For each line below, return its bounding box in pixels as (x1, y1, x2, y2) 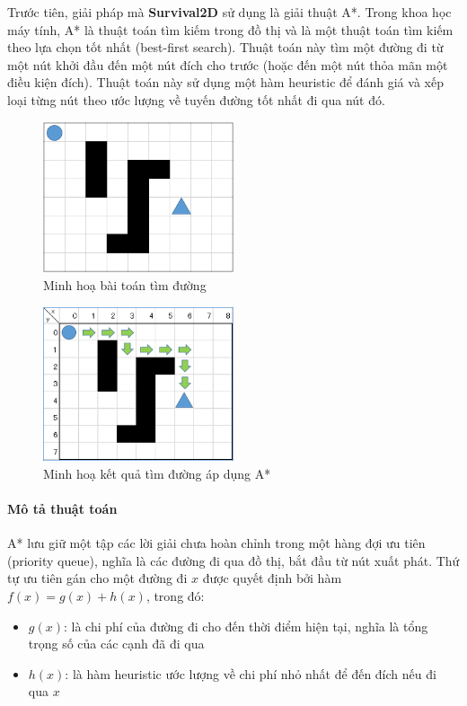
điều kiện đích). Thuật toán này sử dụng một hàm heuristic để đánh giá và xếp (7, 73, 444, 92)
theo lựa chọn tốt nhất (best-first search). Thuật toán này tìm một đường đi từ (7, 38, 444, 57)
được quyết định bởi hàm (202, 569, 342, 587)
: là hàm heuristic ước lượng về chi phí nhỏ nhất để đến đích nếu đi (65, 664, 436, 683)
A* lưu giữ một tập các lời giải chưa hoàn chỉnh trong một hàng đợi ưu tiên (7, 534, 426, 552)
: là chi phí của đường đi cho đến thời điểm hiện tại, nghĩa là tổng (63, 616, 428, 635)
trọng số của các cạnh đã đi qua (28, 634, 205, 653)
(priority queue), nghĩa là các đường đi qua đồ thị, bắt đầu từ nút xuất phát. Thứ (7, 551, 460, 569)
